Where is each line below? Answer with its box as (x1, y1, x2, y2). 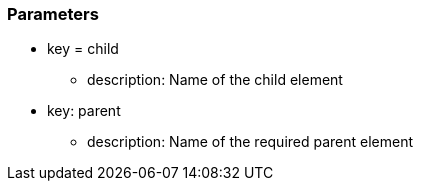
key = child (47, 40, 119, 58)
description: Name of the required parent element (87, 133, 414, 151)
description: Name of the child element (87, 71, 343, 89)
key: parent (47, 102, 121, 120)
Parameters (7, 4, 99, 24)
